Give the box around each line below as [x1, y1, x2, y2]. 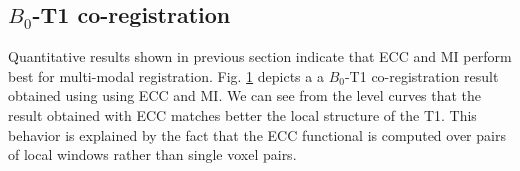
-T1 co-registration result [344, 65, 499, 86]
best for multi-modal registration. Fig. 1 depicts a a [8, 65, 324, 86]
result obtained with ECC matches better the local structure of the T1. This [8, 104, 477, 125]
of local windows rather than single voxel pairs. [8, 144, 297, 165]
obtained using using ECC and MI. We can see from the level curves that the [8, 85, 482, 106]
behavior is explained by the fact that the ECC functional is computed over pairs [8, 124, 506, 145]
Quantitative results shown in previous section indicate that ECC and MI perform [8, 46, 512, 67]
